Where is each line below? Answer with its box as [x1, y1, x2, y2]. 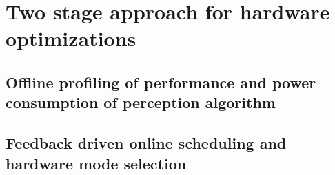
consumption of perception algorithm [6, 92, 276, 113]
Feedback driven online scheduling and [6, 132, 287, 154]
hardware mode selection [6, 152, 187, 174]
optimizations [6, 24, 136, 52]
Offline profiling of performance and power [6, 71, 316, 92]
